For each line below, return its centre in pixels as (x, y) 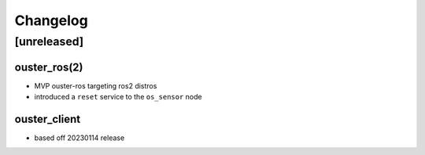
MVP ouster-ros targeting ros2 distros (96, 85)
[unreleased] (49, 41)
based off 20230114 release (79, 138)
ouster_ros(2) (49, 67)
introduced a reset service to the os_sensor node (118, 97)
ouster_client (48, 119)
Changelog (51, 20)
